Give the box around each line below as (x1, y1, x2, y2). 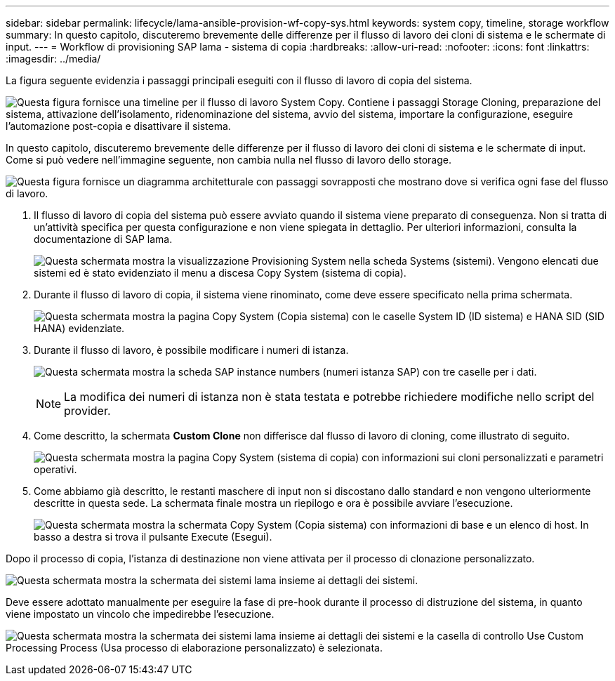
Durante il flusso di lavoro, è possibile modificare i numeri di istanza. (34, 344, 349, 356)
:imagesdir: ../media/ (6, 53, 101, 65)
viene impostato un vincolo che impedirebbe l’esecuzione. (6, 608, 275, 620)
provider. (64, 404, 111, 418)
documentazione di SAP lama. (34, 233, 173, 245)
